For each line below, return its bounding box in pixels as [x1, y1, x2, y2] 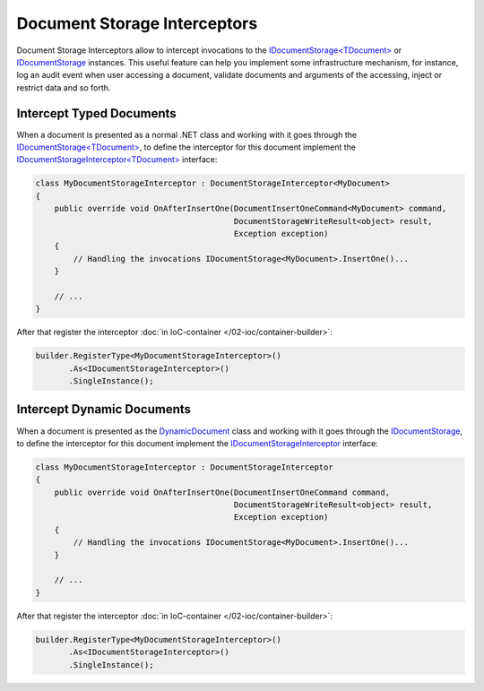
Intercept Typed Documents [16, 106, 177, 121]
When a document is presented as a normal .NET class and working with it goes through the [16, 129, 358, 140]
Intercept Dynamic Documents [16, 402, 192, 417]
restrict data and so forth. [16, 82, 111, 93]
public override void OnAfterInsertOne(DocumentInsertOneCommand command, [54, 487, 390, 497]
